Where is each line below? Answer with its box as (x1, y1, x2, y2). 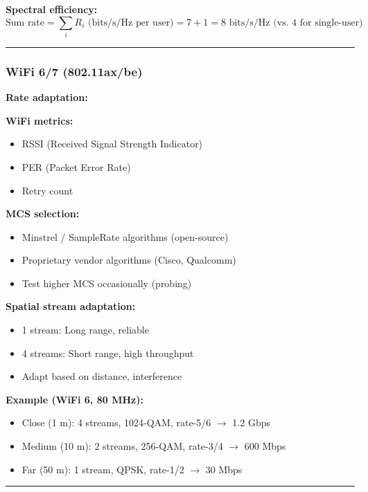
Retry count (21, 183, 73, 197)
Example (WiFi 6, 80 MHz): (6, 392, 143, 406)
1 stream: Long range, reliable (21, 322, 149, 337)
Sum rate (6, 17, 45, 28)
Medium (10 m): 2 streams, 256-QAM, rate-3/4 (21, 439, 223, 453)
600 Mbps (244, 439, 286, 453)
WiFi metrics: (6, 113, 73, 127)
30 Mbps (205, 462, 243, 476)
